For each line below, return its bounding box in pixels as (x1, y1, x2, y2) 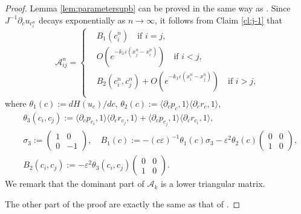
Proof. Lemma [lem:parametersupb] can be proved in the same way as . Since (5, 2, 291, 14)
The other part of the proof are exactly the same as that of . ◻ (5, 197, 241, 210)
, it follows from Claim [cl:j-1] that (155, 13, 282, 26)
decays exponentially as (39, 13, 126, 26)
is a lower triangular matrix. (160, 177, 265, 190)
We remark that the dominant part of (5, 177, 144, 190)
